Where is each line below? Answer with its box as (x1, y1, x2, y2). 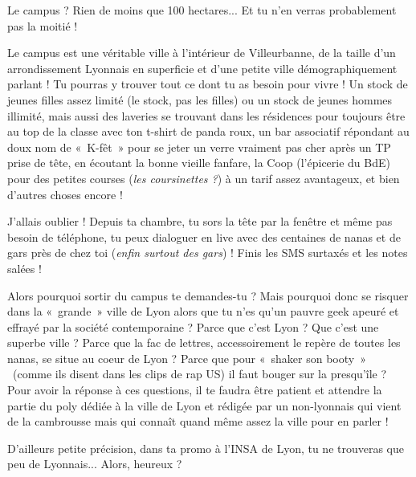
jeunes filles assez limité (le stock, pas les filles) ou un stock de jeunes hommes (7, 91, 393, 108)
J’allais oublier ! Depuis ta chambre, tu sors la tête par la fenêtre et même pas (7, 213, 393, 230)
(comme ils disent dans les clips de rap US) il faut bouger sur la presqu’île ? (12, 365, 387, 382)
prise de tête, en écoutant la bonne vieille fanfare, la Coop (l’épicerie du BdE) (7, 154, 390, 171)
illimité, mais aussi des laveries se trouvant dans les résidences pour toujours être (7, 107, 406, 124)
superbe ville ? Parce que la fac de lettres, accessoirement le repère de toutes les (7, 334, 401, 351)
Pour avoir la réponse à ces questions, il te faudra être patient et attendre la (7, 381, 382, 398)
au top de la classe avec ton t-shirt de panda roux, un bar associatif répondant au (7, 123, 410, 140)
